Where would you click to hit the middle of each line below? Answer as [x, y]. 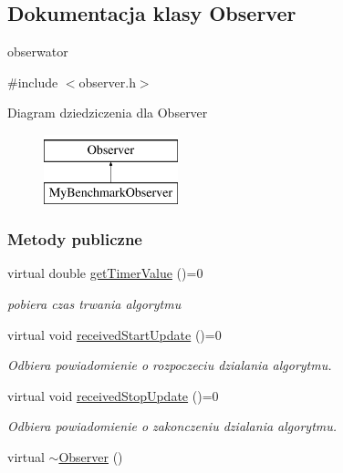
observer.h [107, 82]
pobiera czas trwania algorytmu [94, 303]
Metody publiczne [75, 239]
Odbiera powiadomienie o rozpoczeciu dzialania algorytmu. [170, 365]
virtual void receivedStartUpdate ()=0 [114, 334]
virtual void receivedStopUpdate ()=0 [113, 395]
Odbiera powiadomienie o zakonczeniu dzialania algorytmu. [172, 426]
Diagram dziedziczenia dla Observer [108, 113]
